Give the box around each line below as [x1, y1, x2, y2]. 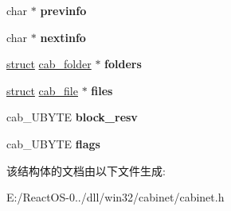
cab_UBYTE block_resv [6, 109, 138, 125]
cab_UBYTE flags [6, 135, 100, 152]
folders [104, 56, 142, 72]
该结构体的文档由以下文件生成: [6, 162, 166, 178]
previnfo [40, 2, 87, 18]
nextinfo [40, 29, 86, 45]
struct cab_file [6, 82, 78, 98]
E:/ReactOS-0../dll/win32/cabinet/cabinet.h [6, 189, 225, 205]
